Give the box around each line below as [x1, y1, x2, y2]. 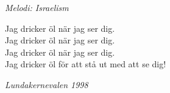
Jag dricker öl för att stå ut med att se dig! [5, 58, 166, 70]
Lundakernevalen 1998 [5, 78, 88, 91]
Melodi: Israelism [5, 1, 69, 13]
